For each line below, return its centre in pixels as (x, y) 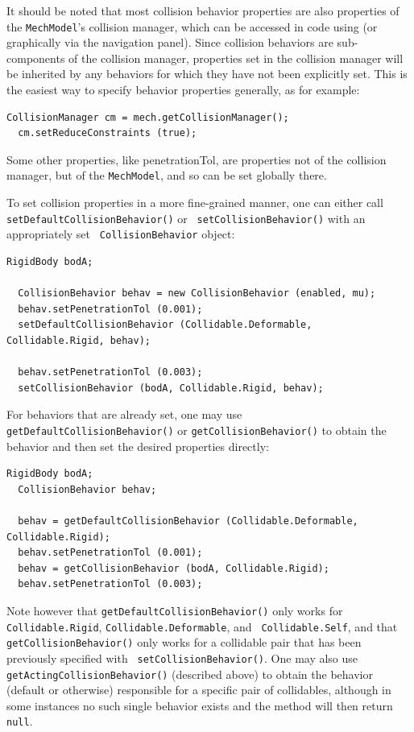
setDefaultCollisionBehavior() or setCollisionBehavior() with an (186, 218)
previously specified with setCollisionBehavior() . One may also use (182, 658)
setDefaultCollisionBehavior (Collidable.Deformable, (165, 325)
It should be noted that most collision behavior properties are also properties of (203, 10)
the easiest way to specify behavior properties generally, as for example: (183, 90)
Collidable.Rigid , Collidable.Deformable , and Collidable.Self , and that (202, 626)
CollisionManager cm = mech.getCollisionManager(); (148, 117)
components (36, 58)
